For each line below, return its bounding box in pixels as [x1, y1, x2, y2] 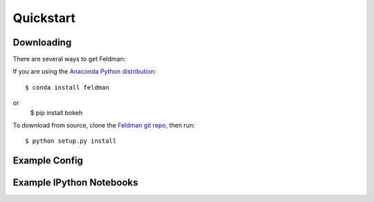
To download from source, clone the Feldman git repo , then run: [12, 121, 195, 130]
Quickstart [12, 10, 76, 26]
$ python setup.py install [25, 137, 117, 145]
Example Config [12, 155, 83, 167]
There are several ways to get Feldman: [12, 55, 126, 63]
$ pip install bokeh [30, 108, 83, 117]
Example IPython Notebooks [12, 176, 139, 189]
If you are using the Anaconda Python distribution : [12, 68, 157, 76]
